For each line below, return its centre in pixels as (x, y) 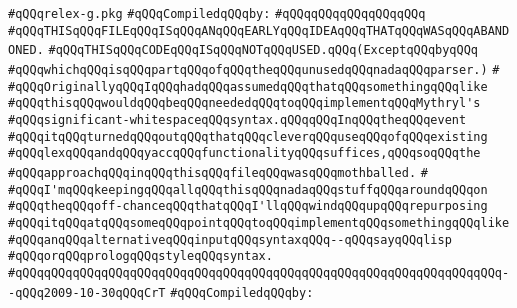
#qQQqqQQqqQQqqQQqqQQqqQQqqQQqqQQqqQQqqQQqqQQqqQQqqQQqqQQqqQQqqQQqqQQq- (259, 272)
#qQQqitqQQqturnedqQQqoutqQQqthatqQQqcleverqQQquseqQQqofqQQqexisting (248, 136)
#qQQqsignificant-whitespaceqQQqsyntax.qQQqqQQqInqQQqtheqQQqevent (237, 119)
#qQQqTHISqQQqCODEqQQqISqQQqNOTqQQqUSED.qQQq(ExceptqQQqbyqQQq (263, 50)
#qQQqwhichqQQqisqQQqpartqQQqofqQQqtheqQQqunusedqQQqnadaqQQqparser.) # (254, 69)
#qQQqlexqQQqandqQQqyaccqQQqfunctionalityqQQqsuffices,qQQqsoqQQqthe (244, 153)
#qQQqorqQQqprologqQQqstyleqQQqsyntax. (140, 256)
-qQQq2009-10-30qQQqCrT (87, 292)
